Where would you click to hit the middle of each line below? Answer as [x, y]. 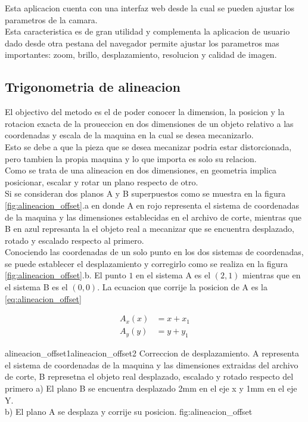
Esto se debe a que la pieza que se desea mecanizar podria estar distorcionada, [148, 146]
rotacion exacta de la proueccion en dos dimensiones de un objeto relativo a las [149, 123]
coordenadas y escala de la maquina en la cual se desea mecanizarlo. [129, 135]
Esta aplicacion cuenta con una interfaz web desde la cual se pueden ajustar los [150, 8]
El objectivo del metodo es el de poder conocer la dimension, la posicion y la [145, 112]
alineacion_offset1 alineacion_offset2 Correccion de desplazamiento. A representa [152, 353]
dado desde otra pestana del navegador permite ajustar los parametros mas [142, 43]
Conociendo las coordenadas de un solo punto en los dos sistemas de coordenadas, [154, 252]
